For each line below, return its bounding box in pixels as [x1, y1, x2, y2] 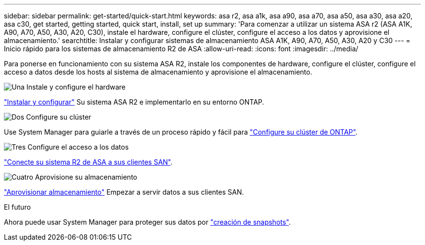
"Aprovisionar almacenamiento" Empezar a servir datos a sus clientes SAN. [4, 188, 244, 196]
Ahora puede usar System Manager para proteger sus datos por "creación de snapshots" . [4, 218, 291, 226]
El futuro [4, 203, 31, 211]
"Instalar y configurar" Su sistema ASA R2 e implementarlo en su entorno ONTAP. [4, 98, 264, 106]
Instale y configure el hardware [26, 83, 126, 91]
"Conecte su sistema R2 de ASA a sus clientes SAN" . [4, 158, 173, 166]
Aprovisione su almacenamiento [35, 173, 137, 181]
